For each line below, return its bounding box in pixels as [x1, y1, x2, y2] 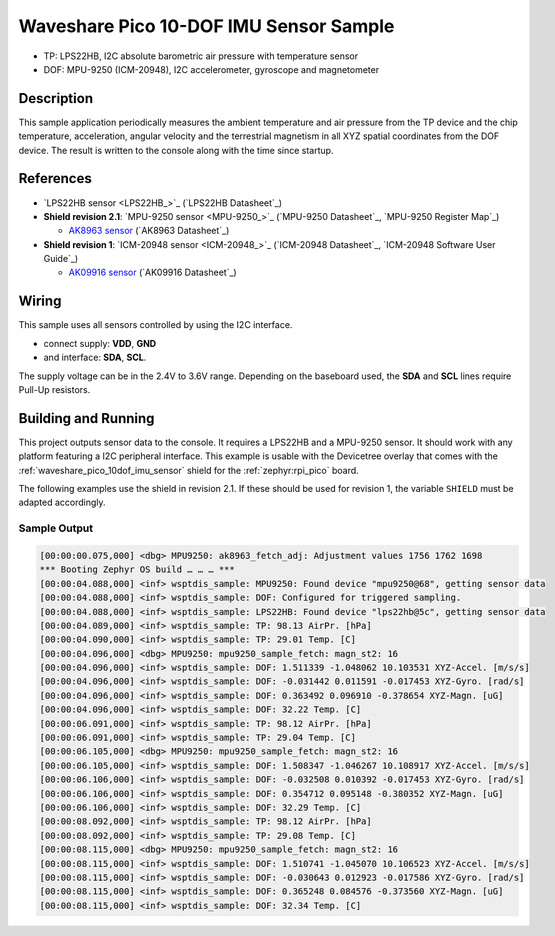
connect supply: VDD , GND [43, 337, 157, 349]
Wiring [18, 293, 62, 310]
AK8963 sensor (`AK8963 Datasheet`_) [68, 225, 230, 237]
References [18, 170, 92, 187]
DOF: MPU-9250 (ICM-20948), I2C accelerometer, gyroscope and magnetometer [43, 63, 380, 75]
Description [18, 90, 94, 107]
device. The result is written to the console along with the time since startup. [18, 144, 334, 156]
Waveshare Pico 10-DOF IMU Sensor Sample [18, 15, 395, 37]
